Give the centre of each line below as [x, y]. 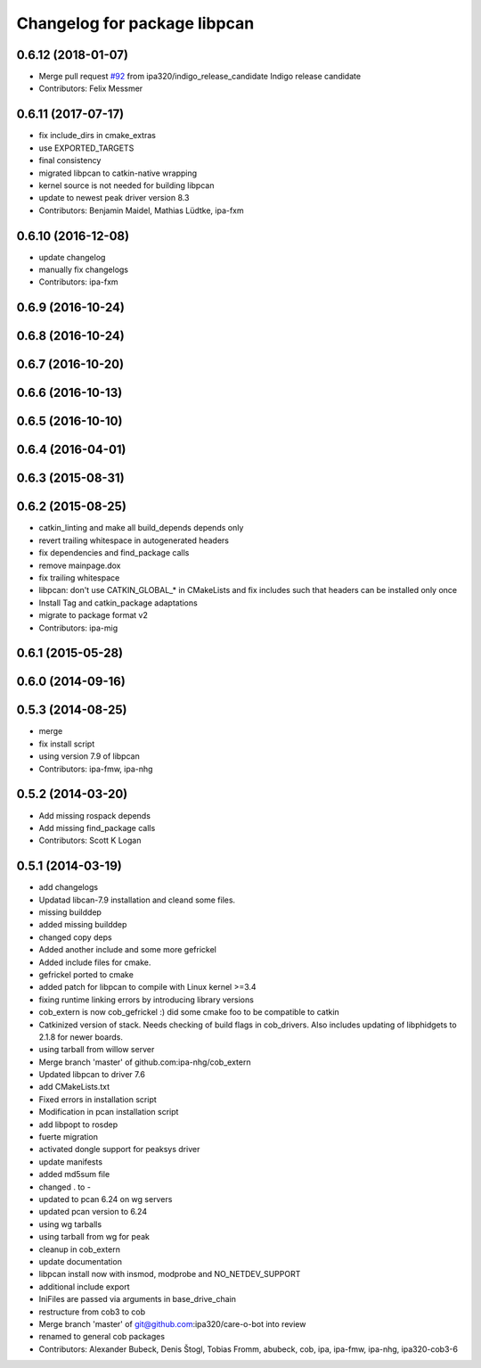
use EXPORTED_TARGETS [86, 148]
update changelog [72, 257]
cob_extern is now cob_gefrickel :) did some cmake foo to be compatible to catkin [189, 1012]
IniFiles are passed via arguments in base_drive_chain [137, 1299]
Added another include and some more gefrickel [128, 950]
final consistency [70, 161]
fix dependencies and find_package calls [114, 553]
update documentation [80, 1261]
